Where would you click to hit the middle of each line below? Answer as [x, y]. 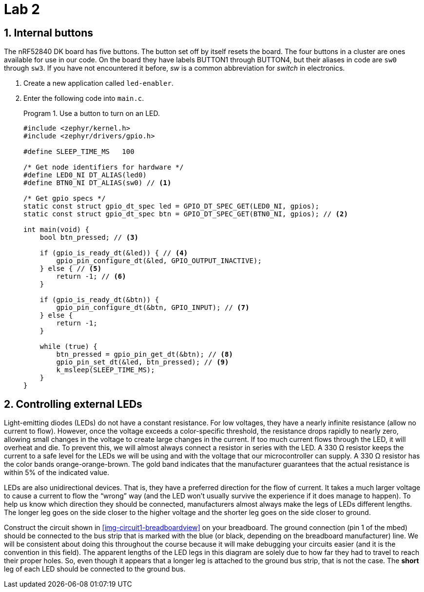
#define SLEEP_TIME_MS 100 [79, 152]
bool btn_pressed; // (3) [89, 238]
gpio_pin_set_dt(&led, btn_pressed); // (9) [143, 362]
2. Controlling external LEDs [73, 404]
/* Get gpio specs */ [65, 199]
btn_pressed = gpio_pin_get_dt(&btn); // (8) [145, 354]
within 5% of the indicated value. [57, 473]
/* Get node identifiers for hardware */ [104, 167]
